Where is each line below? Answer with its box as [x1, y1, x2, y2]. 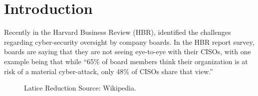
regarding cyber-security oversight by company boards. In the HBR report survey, [4, 36, 255, 47]
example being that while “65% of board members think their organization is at [4, 56, 248, 66]
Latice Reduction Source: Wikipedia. [24, 83, 136, 93]
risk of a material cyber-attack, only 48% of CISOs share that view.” [4, 66, 213, 76]
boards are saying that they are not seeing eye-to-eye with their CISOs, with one [4, 46, 251, 57]
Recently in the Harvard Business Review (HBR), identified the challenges [4, 27, 231, 37]
